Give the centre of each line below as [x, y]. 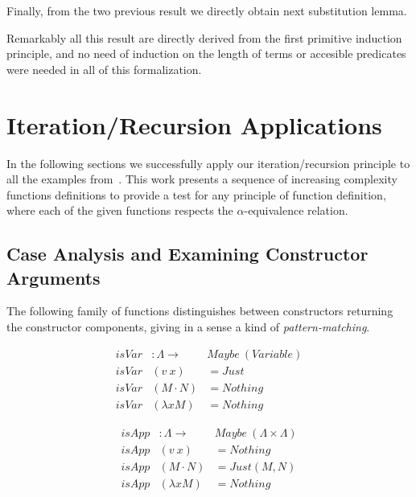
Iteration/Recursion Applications [194, 124]
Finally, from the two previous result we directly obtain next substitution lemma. [207, 10]
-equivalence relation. [296, 210]
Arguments [54, 277]
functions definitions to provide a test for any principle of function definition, [196, 194]
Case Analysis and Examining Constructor [187, 254]
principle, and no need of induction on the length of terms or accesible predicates [206, 53]
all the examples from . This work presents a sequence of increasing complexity [202, 179]
